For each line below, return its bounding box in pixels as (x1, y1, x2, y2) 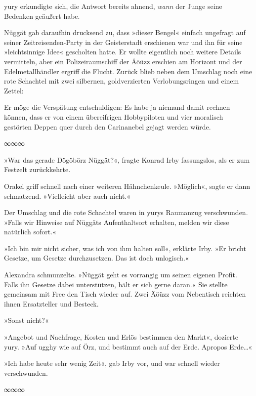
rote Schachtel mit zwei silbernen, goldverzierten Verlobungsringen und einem (4, 76, 239, 86)
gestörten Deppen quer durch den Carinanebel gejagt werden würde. (4, 121, 211, 132)
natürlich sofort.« (4, 226, 56, 237)
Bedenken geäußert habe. (4, 10, 80, 21)
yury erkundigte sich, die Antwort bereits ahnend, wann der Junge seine (4, 1, 222, 11)
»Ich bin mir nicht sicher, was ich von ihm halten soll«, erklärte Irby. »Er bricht (4, 243, 246, 253)
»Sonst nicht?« (4, 315, 49, 325)
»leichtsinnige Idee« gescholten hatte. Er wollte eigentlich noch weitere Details (4, 46, 241, 57)
